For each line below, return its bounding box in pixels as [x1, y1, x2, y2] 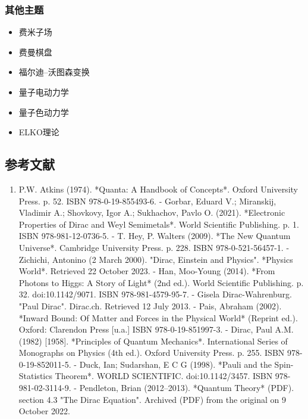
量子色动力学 [18, 105, 69, 118]
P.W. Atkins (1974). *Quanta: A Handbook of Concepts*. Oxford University [18, 182, 298, 195]
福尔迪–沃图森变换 [18, 66, 90, 78]
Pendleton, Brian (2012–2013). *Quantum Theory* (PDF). [79, 381, 294, 394]
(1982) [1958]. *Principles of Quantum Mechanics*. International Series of [18, 334, 288, 347]
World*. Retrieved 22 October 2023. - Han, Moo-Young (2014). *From [18, 265, 275, 277]
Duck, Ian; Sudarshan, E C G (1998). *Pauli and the [79, 358, 272, 370]
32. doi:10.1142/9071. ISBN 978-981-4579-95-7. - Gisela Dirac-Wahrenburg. [18, 288, 292, 300]
